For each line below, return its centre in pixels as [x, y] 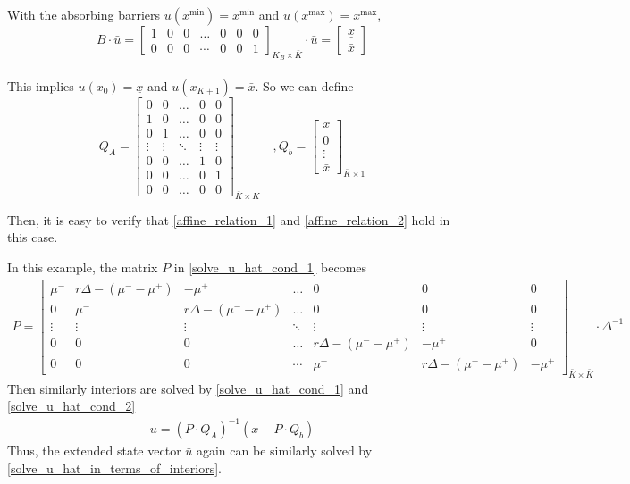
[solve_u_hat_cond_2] [71, 406]
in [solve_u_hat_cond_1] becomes [270, 267]
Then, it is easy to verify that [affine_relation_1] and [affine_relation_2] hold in [229, 219]
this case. [33, 237]
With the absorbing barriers [84, 14]
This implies [41, 85]
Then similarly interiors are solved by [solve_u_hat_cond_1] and [188, 388]
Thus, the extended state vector [94, 451]
